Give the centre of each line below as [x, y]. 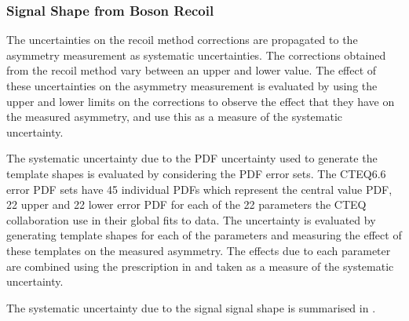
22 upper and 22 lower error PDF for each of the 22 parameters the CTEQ [186, 204]
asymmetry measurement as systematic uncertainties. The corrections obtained [196, 55]
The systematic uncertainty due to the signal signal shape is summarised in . [191, 307]
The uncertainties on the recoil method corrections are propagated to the [182, 40]
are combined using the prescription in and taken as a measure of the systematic [200, 266]
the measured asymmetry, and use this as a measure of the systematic [175, 117]
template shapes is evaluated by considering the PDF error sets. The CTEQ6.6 [196, 173]
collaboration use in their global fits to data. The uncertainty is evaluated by [191, 219]
